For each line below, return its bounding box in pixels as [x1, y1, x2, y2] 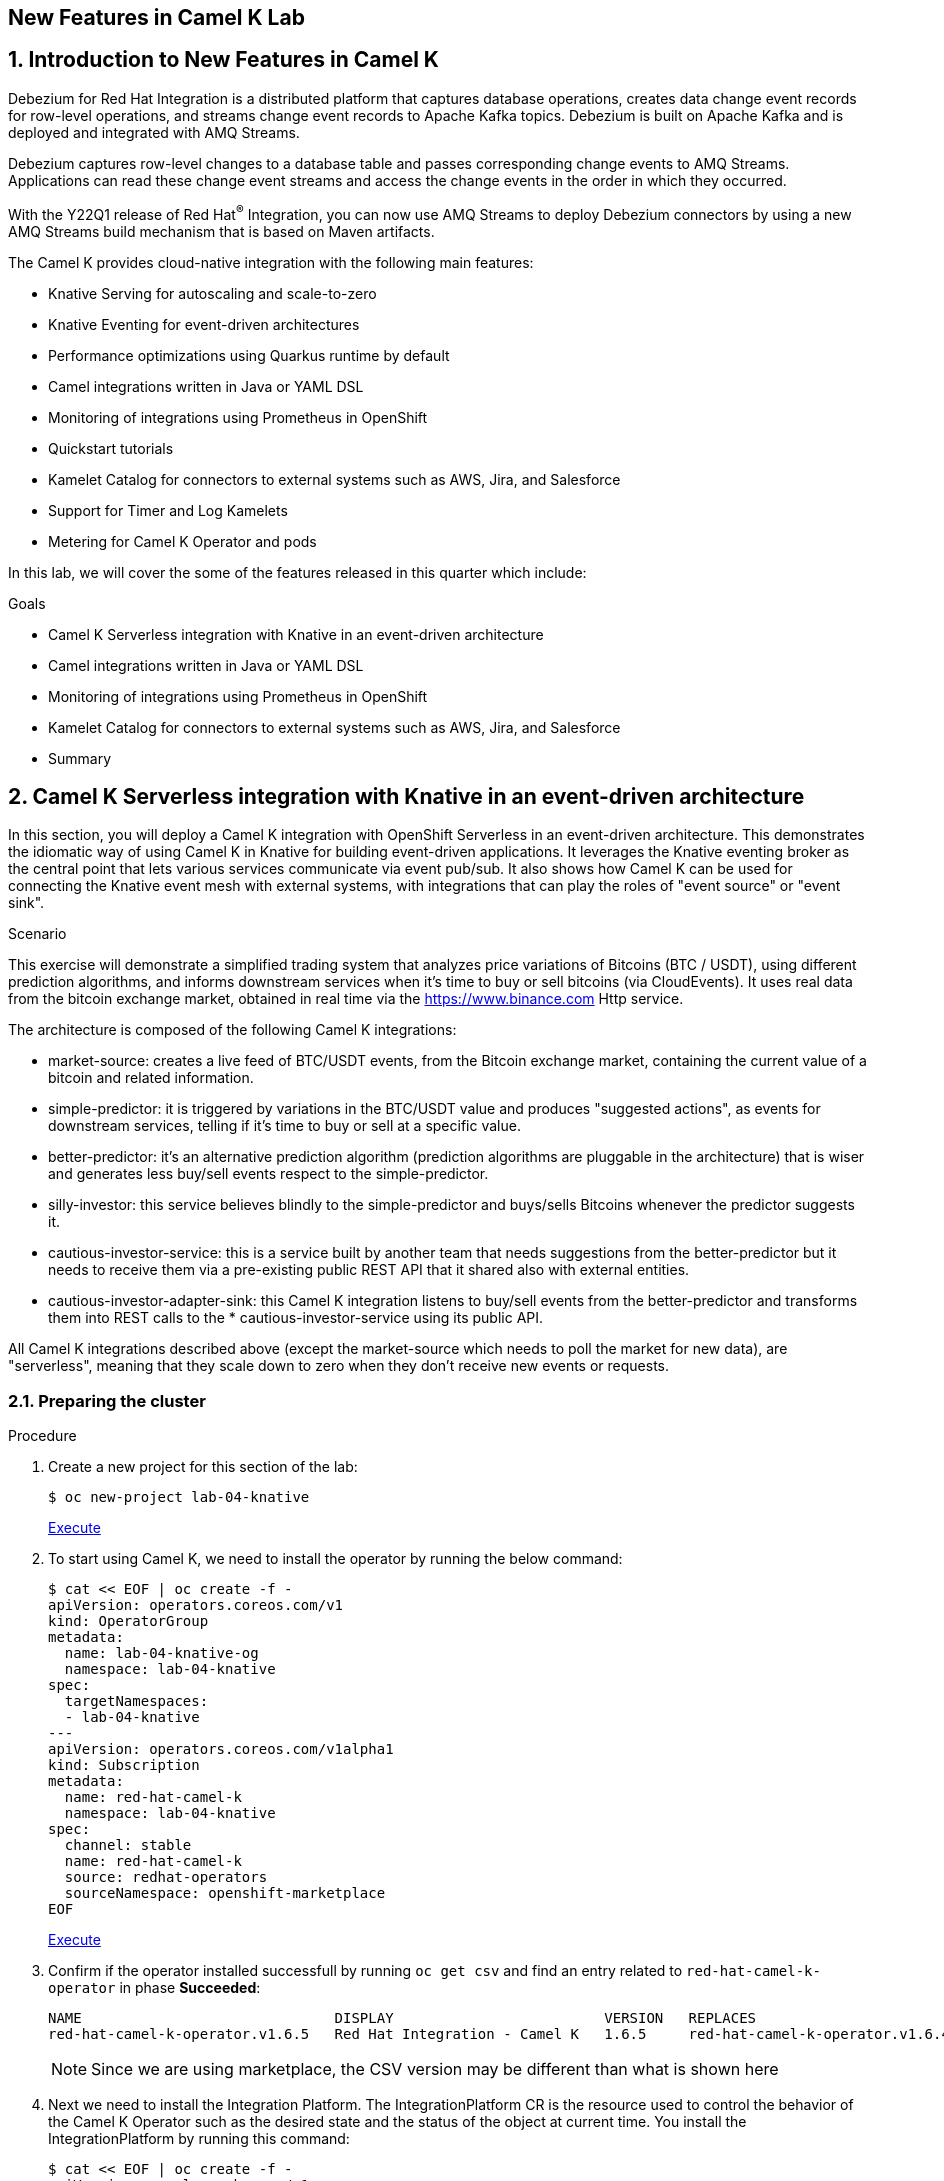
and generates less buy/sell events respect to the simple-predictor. [48, 1165, 489, 1183]
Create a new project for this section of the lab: [48, 1458, 358, 1476]
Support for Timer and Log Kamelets [48, 501, 288, 519]
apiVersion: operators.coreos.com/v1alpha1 [48, 1741, 394, 1758]
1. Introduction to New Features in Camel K [8, 47, 439, 73]
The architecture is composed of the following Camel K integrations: [8, 1021, 457, 1039]
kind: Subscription [48, 1757, 200, 1774]
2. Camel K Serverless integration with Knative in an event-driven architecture [8, 783, 805, 809]
